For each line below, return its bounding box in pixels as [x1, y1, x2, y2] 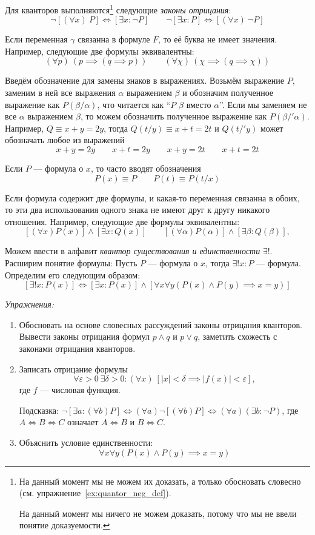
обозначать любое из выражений [5, 133, 125, 146]
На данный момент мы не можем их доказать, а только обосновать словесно [19, 474, 301, 487]
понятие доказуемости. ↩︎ [19, 519, 110, 531]
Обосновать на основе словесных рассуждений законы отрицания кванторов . [19, 318, 303, 331]
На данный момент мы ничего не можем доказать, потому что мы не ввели [19, 506, 297, 519]
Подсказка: [19, 403, 59, 416]
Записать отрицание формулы [19, 362, 128, 375]
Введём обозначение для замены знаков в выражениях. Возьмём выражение [5, 74, 285, 87]
